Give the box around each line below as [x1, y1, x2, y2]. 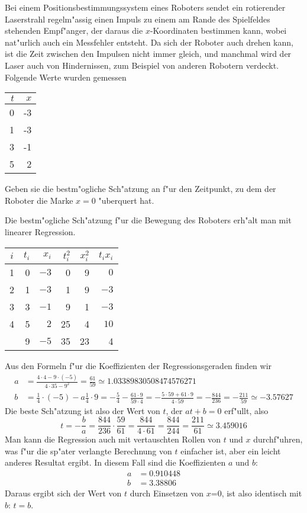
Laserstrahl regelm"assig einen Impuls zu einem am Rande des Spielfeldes [5, 12, 270, 25]
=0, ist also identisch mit [211, 487, 302, 499]
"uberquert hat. [98, 194, 154, 206]
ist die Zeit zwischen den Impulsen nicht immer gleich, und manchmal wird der [5, 47, 292, 60]
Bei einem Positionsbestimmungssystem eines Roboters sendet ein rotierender [5, 1, 286, 13]
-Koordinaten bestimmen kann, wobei [150, 24, 287, 37]
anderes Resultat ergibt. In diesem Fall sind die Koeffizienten [5, 456, 226, 469]
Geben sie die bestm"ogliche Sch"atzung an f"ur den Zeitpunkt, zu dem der [5, 182, 276, 195]
